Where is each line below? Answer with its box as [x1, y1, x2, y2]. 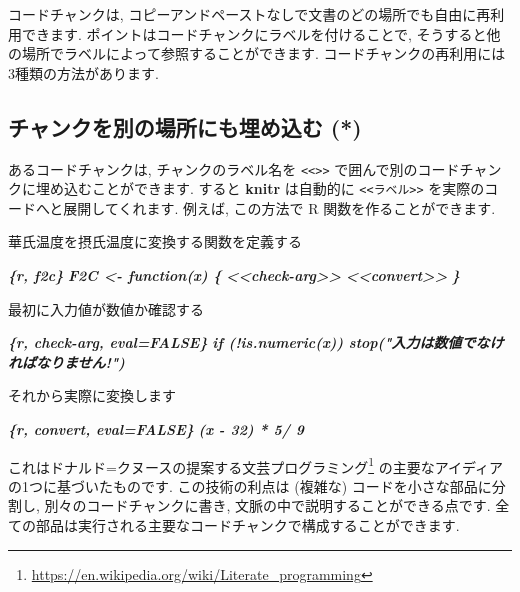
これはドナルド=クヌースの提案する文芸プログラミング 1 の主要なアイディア [8, 453, 504, 477]
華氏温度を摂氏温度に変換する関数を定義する [8, 231, 302, 252]
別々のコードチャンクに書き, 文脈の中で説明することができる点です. [44, 495, 491, 516]
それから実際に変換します [8, 385, 176, 406]
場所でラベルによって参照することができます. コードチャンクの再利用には [21, 43, 506, 64]
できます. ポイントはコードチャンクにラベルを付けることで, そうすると [21, 23, 487, 44]
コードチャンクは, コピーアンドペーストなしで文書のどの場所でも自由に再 [8, 4, 491, 24]
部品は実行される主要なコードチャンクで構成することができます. [35, 515, 460, 536]
